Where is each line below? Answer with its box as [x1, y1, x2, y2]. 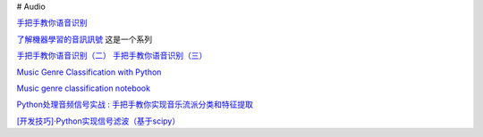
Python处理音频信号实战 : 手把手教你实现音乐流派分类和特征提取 [16, 99, 254, 110]
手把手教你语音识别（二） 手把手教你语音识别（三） [16, 50, 208, 61]
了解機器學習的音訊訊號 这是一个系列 [16, 34, 152, 44]
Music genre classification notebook [16, 83, 151, 93]
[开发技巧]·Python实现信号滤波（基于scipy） [16, 116, 181, 126]
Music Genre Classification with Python [16, 67, 162, 77]
